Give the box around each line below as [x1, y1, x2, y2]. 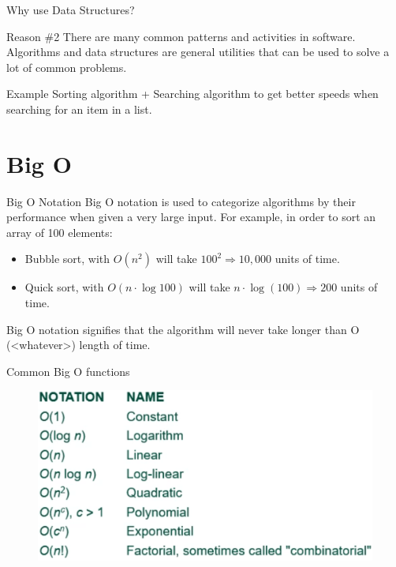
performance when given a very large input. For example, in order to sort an [6, 208, 376, 225]
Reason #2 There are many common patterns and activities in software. [6, 28, 356, 44]
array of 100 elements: [6, 223, 113, 240]
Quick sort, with [24, 279, 104, 295]
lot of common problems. [6, 58, 127, 75]
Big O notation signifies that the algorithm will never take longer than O [6, 321, 360, 337]
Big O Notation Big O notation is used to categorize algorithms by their [6, 193, 356, 209]
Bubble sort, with [24, 250, 110, 267]
